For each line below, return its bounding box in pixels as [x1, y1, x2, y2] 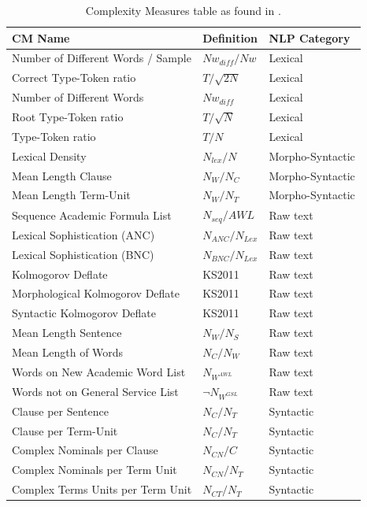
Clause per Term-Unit [12, 422, 118, 439]
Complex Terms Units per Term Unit [12, 481, 192, 498]
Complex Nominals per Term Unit [12, 461, 177, 478]
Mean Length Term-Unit [12, 187, 131, 203]
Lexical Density [12, 147, 87, 164]
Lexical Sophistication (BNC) [12, 246, 154, 262]
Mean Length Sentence [12, 324, 122, 341]
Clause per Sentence [12, 402, 109, 419]
